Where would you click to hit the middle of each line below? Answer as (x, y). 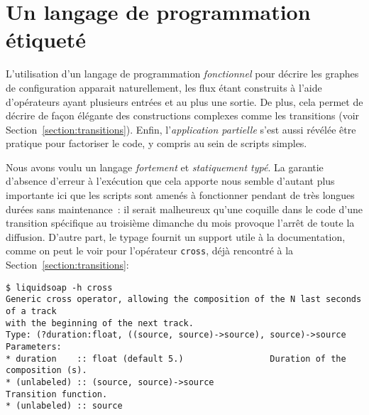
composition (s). (46, 371)
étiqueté (46, 39)
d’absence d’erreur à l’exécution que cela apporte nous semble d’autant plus (170, 181)
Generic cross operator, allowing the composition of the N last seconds (184, 300)
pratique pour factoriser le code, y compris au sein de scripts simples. (156, 143)
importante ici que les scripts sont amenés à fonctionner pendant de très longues (180, 195)
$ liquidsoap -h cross (59, 287)
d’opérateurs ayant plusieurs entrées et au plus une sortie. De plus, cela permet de (184, 101)
